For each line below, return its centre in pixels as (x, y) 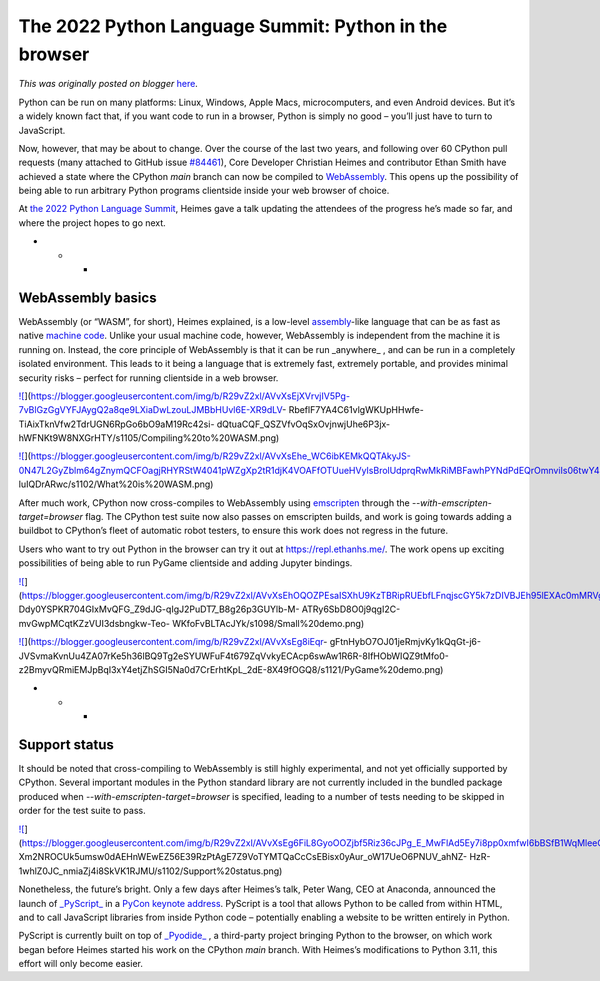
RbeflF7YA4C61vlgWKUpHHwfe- (356, 410)
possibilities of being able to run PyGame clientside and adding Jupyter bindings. (185, 563)
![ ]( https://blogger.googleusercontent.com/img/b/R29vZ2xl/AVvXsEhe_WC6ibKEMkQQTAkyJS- (215, 456)
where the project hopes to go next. (92, 222)
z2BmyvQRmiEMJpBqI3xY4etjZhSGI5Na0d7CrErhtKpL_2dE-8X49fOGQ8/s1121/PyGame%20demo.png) (231, 669)
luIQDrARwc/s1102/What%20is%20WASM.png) (116, 484)
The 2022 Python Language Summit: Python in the (233, 26)
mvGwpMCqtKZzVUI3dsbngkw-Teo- (94, 623)
